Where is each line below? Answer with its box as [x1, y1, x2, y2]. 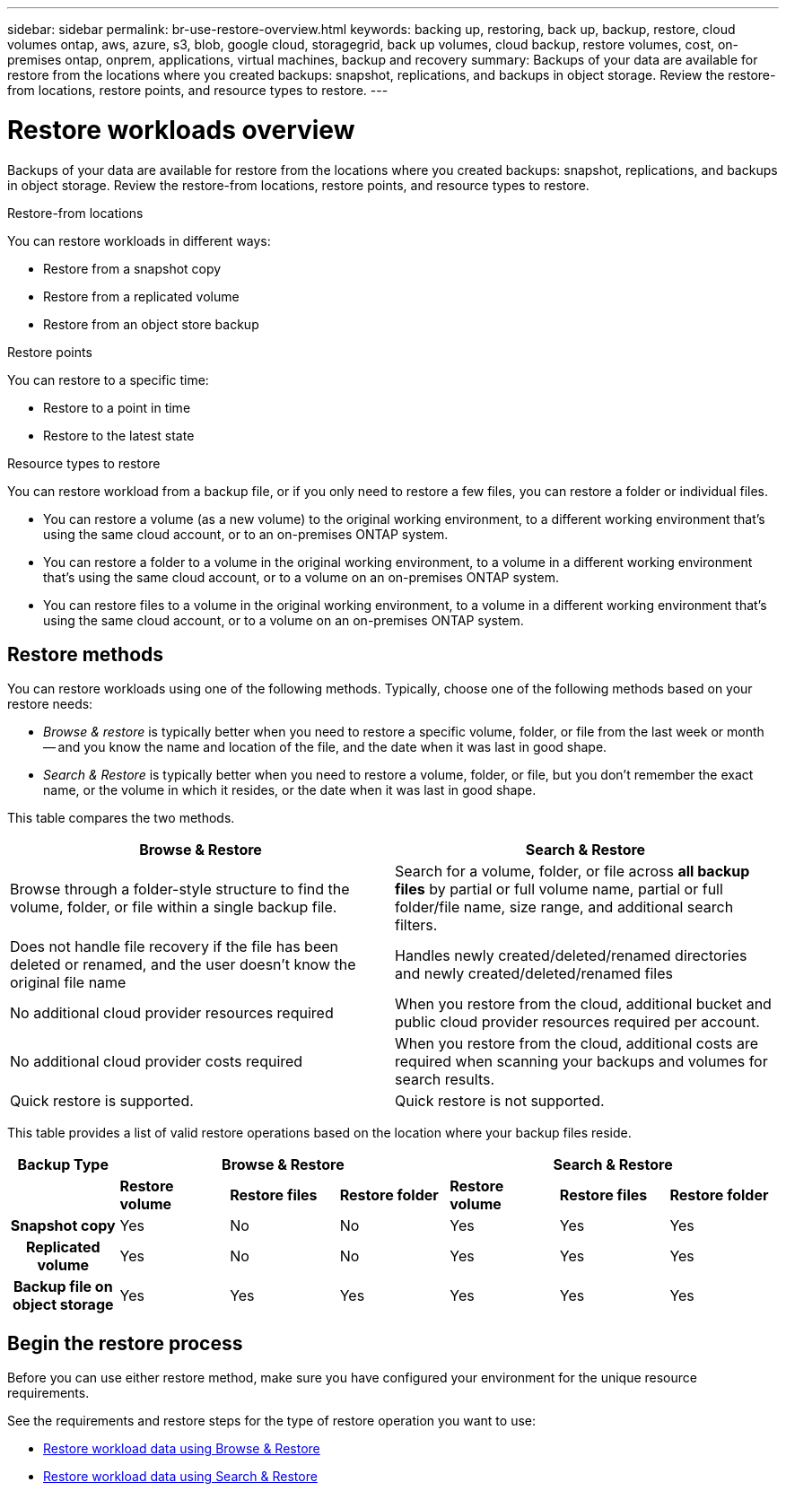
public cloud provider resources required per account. [395, 1013, 760, 1032]
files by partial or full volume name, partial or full [395, 880, 723, 899]
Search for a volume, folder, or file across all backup [395, 862, 750, 881]
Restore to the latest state [43, 427, 195, 443]
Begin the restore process [7, 1331, 243, 1355]
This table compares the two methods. [7, 810, 235, 826]
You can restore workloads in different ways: [7, 232, 271, 248]
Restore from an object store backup [43, 316, 259, 332]
